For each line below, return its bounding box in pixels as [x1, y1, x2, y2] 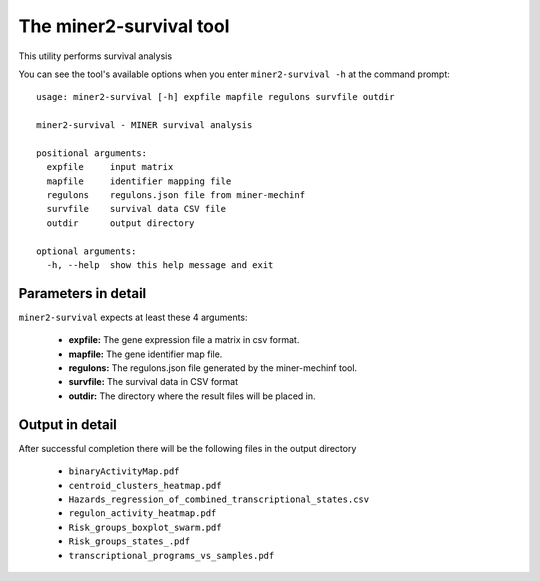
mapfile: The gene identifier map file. [68, 348, 223, 360]
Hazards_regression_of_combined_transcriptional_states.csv [68, 493, 370, 505]
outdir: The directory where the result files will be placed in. [68, 390, 316, 402]
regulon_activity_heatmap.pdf [68, 508, 217, 519]
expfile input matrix [46, 161, 174, 173]
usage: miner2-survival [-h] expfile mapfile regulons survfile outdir [36, 91, 395, 103]
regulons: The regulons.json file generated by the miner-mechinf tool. [68, 362, 358, 374]
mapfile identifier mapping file [46, 175, 232, 187]
